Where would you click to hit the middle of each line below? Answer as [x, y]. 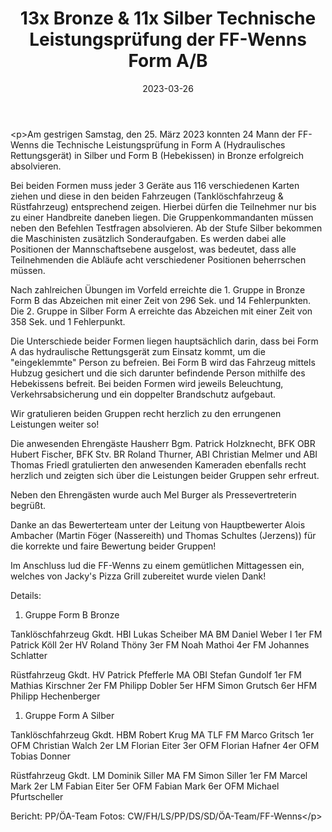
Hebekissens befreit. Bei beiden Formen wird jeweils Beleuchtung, [147, 383]
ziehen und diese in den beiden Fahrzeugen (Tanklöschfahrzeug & [147, 196]
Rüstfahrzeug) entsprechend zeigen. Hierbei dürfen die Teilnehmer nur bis [163, 206]
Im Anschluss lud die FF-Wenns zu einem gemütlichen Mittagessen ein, [157, 565]
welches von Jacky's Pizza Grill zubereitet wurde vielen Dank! [138, 576]
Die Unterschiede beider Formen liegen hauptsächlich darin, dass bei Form [164, 341]
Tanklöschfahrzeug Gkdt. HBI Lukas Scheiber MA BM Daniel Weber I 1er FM [166, 634]
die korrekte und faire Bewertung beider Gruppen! [113, 546]
